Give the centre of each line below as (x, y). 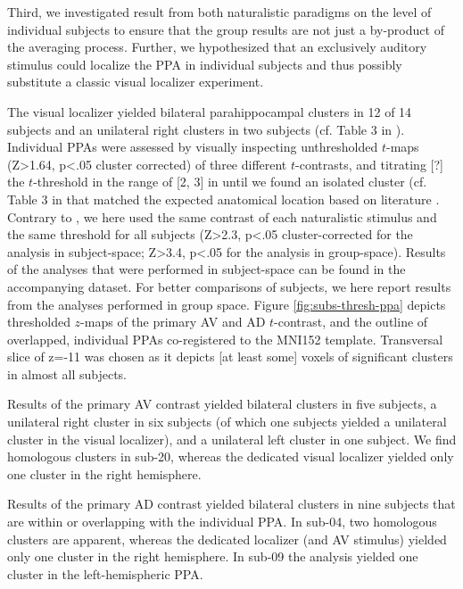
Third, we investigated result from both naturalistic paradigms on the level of (219, 12)
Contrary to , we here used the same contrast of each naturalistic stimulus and (222, 216)
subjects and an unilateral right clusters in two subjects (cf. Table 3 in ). (206, 129)
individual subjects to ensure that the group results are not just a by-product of (226, 29)
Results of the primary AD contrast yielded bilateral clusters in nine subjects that (231, 504)
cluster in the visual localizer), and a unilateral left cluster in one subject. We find (232, 439)
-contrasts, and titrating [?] (369, 164)
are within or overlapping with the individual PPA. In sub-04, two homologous (222, 522)
